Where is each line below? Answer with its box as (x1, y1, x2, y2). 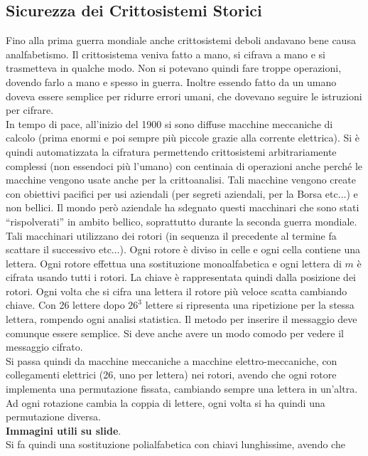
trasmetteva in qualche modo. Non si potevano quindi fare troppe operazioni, (6, 60, 342, 75)
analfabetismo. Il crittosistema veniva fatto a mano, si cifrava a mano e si (6, 46, 325, 61)
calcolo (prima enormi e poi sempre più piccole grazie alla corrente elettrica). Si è (6, 130, 360, 145)
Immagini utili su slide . (6, 423, 121, 438)
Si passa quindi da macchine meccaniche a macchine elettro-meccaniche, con (6, 353, 337, 368)
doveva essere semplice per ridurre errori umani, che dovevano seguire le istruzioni (6, 88, 362, 103)
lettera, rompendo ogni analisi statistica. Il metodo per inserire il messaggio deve (6, 312, 357, 327)
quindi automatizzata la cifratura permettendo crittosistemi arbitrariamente (6, 144, 337, 159)
